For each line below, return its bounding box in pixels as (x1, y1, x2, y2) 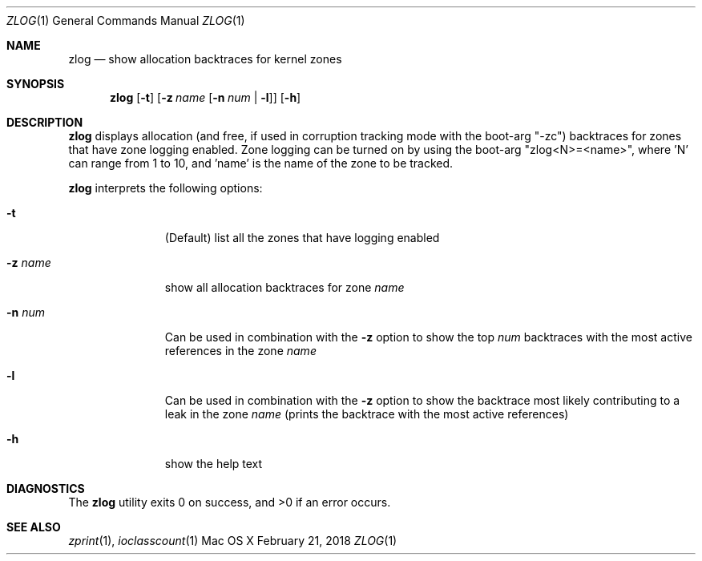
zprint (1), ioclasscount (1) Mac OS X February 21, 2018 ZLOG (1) (68, 534, 397, 547)
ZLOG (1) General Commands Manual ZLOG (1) (6, 14, 245, 27)
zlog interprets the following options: (68, 181, 263, 195)
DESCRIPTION (6, 115, 83, 129)
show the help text (164, 457, 263, 470)
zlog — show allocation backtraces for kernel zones (68, 52, 342, 66)
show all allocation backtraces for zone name (164, 280, 405, 294)
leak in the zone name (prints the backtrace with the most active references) (164, 407, 569, 421)
